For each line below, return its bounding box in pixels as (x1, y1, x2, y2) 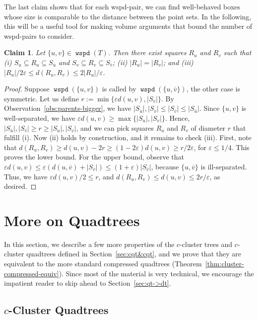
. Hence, (165, 112, 190, 123)
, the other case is (186, 83, 240, 94)
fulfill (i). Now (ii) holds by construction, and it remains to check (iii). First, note (4, 132, 252, 143)
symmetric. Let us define (4, 93, 79, 103)
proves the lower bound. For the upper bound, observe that (4, 152, 185, 162)
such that (223, 47, 252, 58)
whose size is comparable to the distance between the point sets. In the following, (4, 11, 252, 21)
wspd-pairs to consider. (4, 30, 74, 41)
